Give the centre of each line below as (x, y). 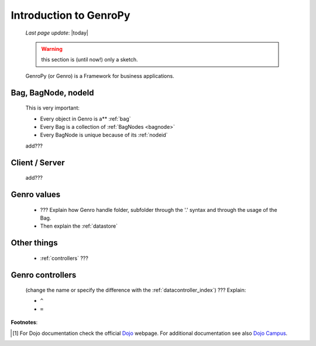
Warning (52, 49)
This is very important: (53, 108)
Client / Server (38, 162)
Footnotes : (24, 323)
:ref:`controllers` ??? (64, 258)
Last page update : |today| (57, 33)
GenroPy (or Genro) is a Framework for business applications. (100, 76)
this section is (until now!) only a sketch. (90, 60)
